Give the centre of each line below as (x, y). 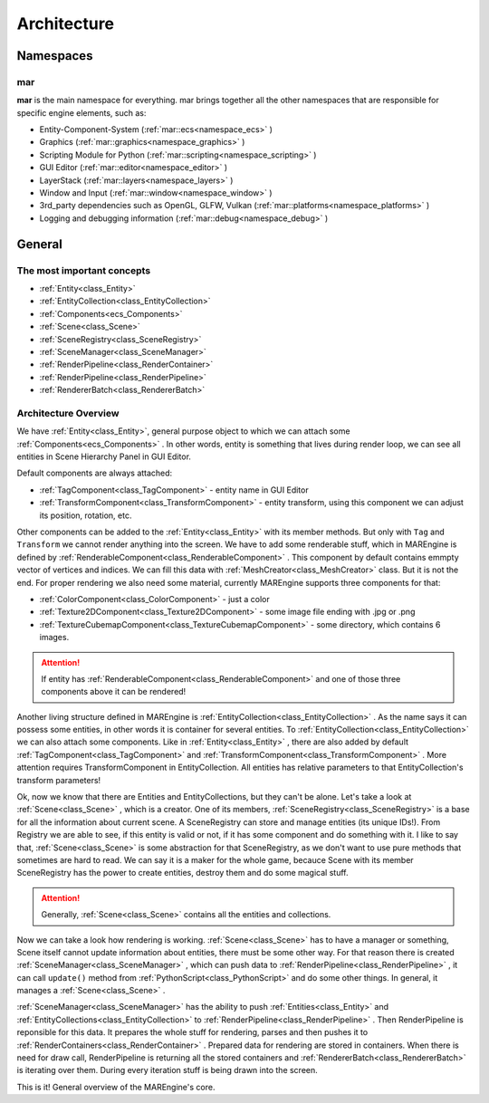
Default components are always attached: (95, 473)
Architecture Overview (68, 413)
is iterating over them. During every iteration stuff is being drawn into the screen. (168, 1070)
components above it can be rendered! (114, 692)
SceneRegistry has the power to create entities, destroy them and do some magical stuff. (182, 873)
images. (54, 638)
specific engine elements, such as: (81, 112)
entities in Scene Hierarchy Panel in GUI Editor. (104, 456)
